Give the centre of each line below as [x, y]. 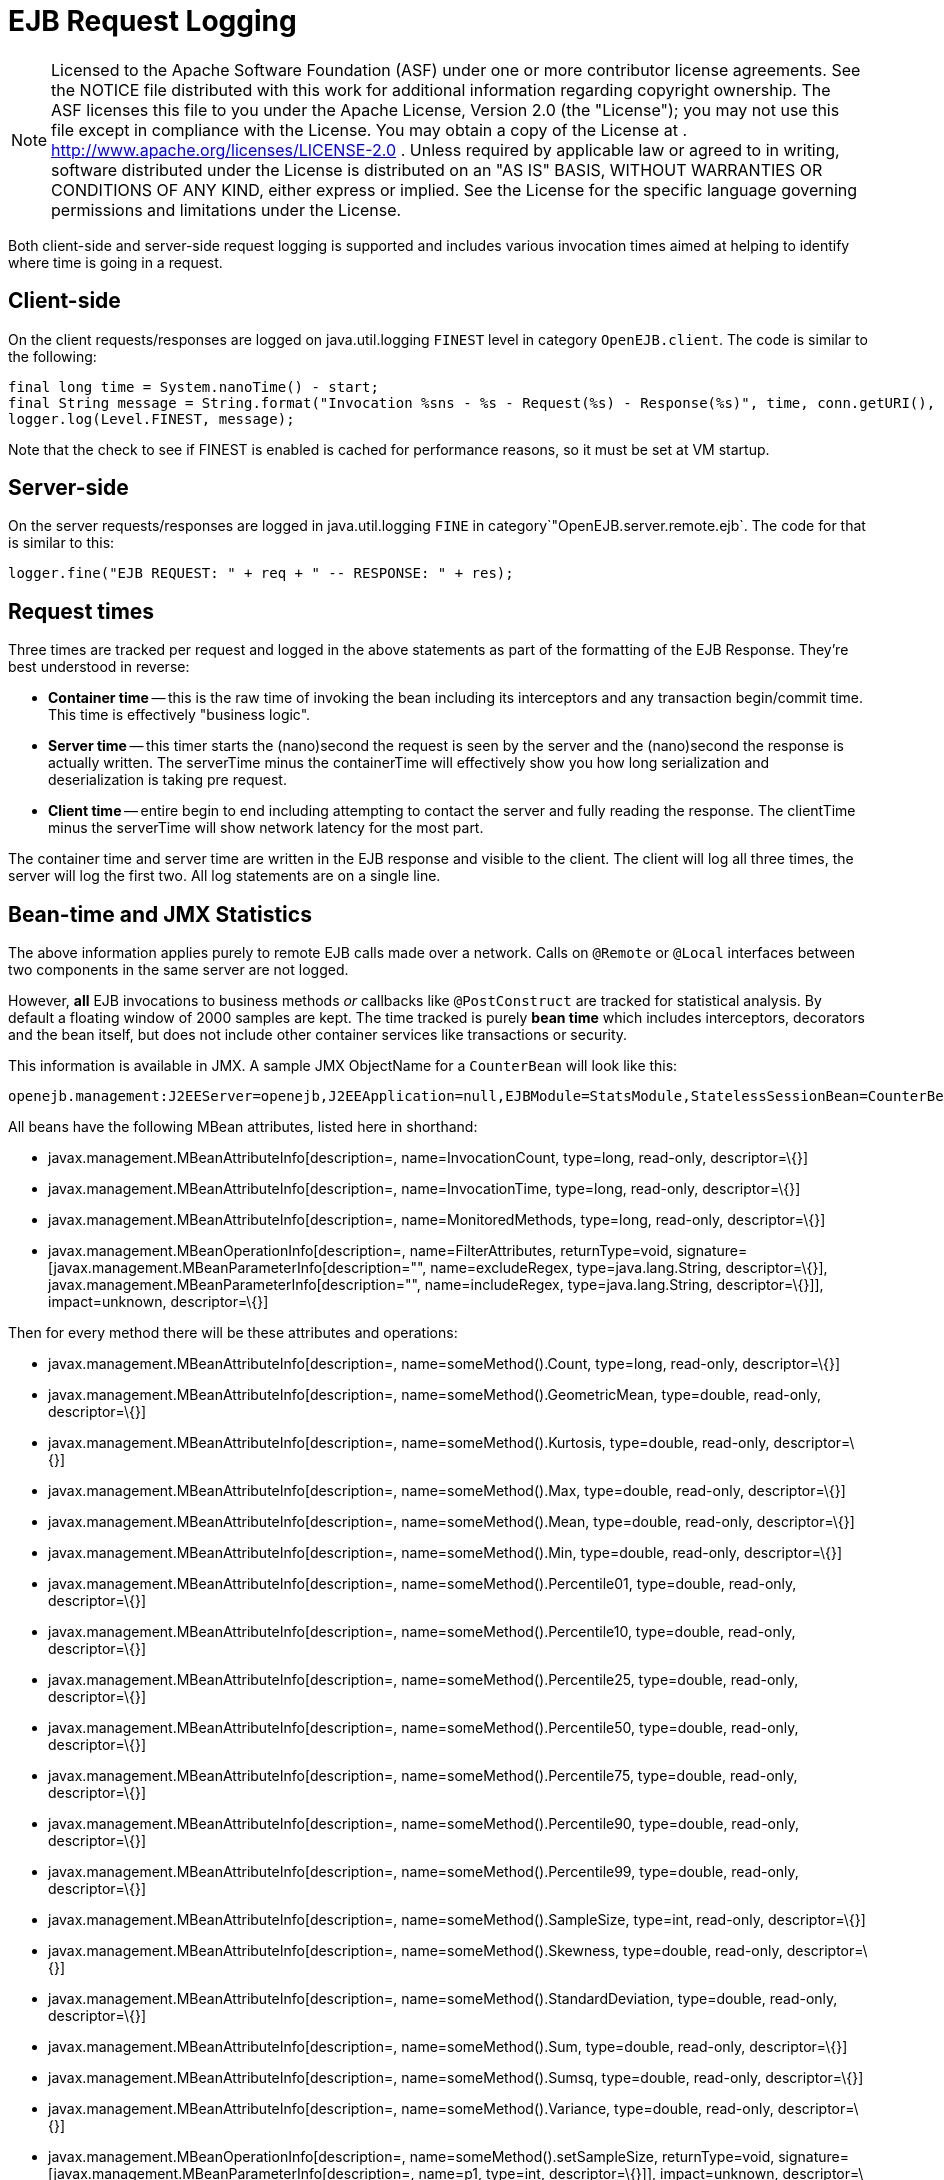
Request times [81, 611]
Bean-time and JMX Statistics [160, 914]
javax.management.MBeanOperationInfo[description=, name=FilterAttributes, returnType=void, [360, 1251]
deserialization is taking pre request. [167, 780]
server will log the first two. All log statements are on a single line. [224, 876]
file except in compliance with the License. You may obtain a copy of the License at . [369, 129]
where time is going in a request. [115, 262]
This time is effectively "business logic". [179, 715]
